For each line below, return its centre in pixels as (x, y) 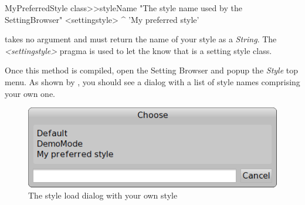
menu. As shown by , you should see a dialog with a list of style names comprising (152, 81)
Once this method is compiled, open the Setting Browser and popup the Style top (152, 70)
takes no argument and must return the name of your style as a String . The (141, 39)
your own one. (30, 93)
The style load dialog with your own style (103, 195)
